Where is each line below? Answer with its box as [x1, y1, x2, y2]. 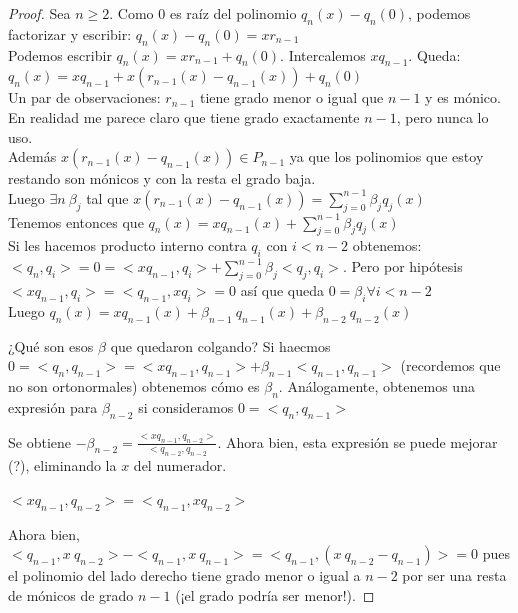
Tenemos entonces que [8, 211, 144, 232]
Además [8, 146, 57, 167]
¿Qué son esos [8, 335, 94, 356]
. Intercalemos [280, 44, 366, 65]
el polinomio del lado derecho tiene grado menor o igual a [8, 565, 361, 586]
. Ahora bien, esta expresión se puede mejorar [217, 431, 498, 452]
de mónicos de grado [8, 584, 134, 605]
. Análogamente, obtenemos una [278, 375, 475, 396]
